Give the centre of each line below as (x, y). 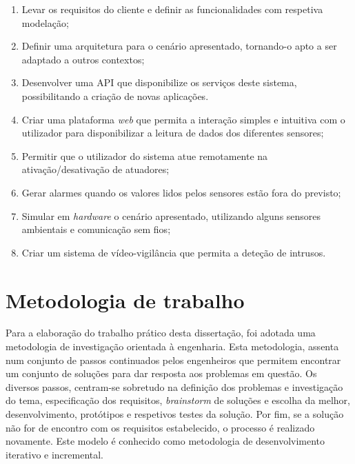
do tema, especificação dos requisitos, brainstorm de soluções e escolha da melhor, (178, 400)
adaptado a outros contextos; (83, 59)
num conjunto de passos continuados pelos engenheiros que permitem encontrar (173, 360)
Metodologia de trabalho (125, 300)
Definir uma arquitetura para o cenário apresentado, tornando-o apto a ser (179, 46)
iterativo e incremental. (55, 454)
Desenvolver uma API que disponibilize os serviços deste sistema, (159, 82)
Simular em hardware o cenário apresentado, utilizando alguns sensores (171, 215)
